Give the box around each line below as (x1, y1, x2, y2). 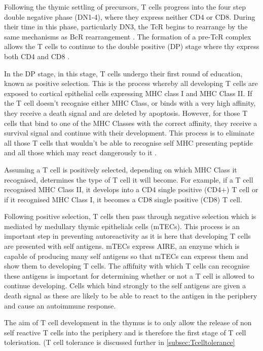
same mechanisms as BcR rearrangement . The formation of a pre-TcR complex (4, 31, 251, 41)
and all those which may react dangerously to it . (4, 147, 157, 158)
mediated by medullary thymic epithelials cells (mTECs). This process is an (4, 221, 240, 231)
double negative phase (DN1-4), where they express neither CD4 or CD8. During (4, 11, 255, 22)
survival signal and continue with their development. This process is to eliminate (4, 127, 254, 138)
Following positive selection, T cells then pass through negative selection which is (4, 211, 256, 222)
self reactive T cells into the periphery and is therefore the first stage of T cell (4, 327, 246, 337)
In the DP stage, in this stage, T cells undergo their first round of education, (4, 68, 243, 78)
